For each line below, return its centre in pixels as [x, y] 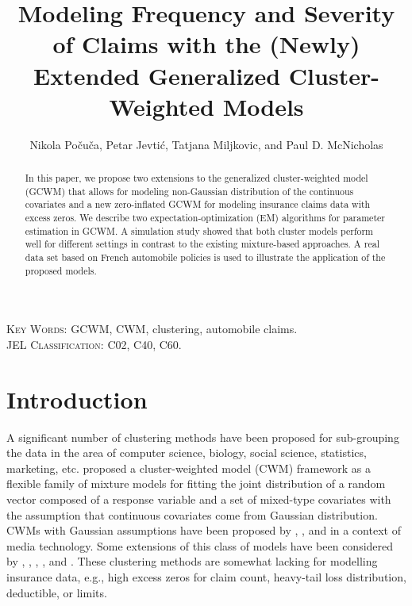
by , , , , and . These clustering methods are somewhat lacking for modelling [192, 561]
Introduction [77, 399]
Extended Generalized [157, 75]
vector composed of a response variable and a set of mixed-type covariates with [199, 499]
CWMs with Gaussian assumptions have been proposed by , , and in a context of [204, 530]
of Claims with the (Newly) [206, 44]
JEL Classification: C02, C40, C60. [94, 344]
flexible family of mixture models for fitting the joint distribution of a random [196, 483]
